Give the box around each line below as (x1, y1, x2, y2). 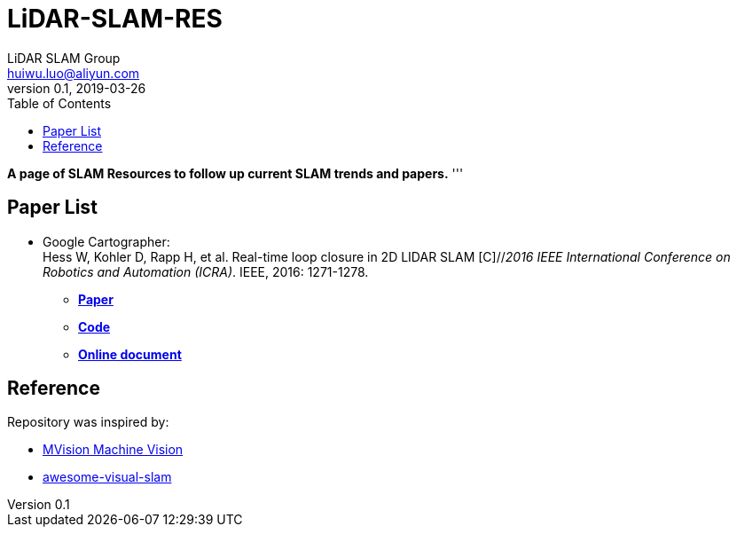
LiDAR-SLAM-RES (7, 4, 223, 34)
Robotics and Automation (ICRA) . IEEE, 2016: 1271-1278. (43, 263, 369, 279)
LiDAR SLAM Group (7, 50, 121, 66)
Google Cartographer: (43, 233, 170, 249)
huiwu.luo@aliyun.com (7, 65, 140, 81)
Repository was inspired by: (7, 414, 169, 430)
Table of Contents (7, 95, 112, 111)
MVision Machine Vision (43, 442, 184, 458)
